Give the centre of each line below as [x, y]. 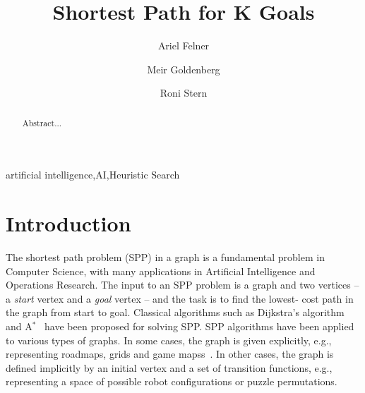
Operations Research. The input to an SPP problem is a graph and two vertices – [182, 285]
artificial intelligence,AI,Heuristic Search [93, 175]
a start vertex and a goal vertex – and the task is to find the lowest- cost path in [180, 298]
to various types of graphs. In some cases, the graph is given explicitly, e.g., [169, 340]
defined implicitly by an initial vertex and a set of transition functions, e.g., [169, 367]
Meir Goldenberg [184, 69]
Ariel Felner [184, 46]
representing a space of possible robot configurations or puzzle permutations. [172, 381]
